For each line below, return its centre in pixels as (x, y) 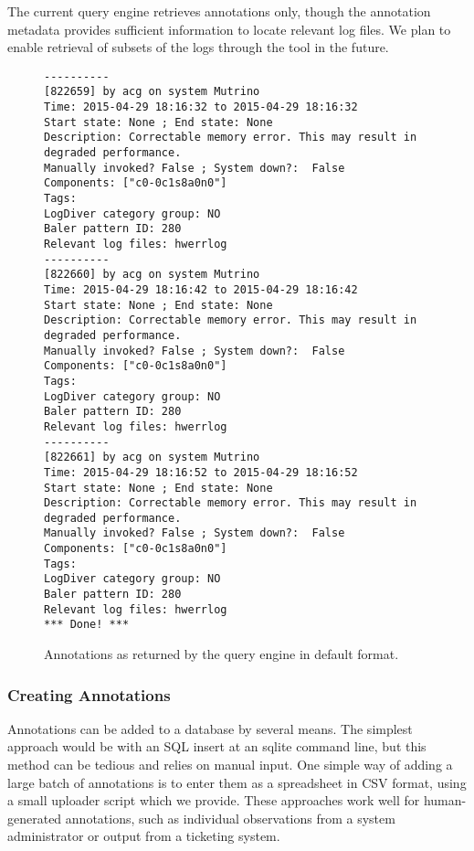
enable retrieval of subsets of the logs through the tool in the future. (198, 47)
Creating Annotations (89, 694)
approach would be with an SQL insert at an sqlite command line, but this (217, 746)
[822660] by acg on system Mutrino (152, 275)
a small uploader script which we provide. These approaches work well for (214, 800)
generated (35, 818)
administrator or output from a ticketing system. (144, 836)
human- (445, 800)
